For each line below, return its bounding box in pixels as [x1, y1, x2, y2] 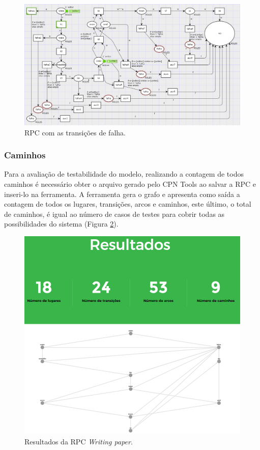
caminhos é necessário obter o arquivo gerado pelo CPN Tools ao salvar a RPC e [4, 179, 256, 189]
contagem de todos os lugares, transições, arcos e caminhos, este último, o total [4, 199, 251, 209]
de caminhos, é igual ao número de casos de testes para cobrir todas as [4, 208, 225, 219]
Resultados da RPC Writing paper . [24, 436, 133, 446]
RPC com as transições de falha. [24, 127, 126, 137]
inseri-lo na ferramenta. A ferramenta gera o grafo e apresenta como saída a [4, 188, 240, 199]
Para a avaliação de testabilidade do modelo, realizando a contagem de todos [4, 168, 244, 179]
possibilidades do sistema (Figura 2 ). [4, 218, 119, 229]
